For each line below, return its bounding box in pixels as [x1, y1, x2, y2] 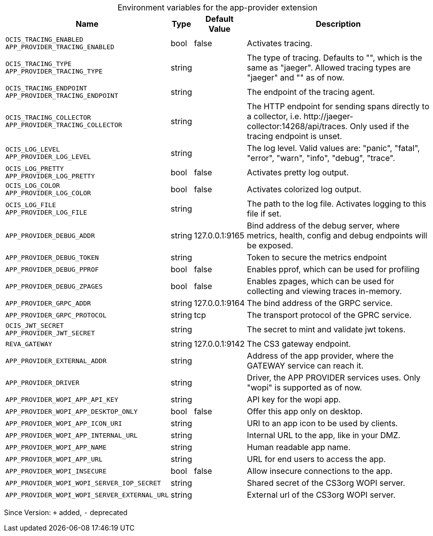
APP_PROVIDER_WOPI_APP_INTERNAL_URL [5, 431, 138, 439]
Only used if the [350, 121, 409, 131]
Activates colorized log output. [247, 184, 361, 194]
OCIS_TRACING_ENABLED [5, 36, 83, 43]
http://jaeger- [303, 111, 354, 121]
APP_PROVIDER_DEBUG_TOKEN [5, 253, 99, 261]
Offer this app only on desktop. [247, 406, 363, 416]
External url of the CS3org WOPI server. [247, 490, 396, 500]
